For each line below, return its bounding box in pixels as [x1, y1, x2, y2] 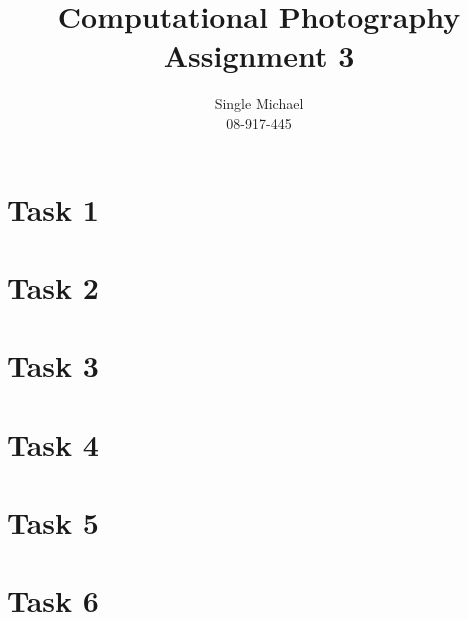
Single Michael [214, 93, 304, 114]
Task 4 [7, 423, 99, 464]
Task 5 [7, 502, 99, 542]
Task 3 [7, 345, 99, 386]
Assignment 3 [163, 35, 355, 76]
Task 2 [7, 266, 99, 307]
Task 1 [7, 188, 99, 229]
